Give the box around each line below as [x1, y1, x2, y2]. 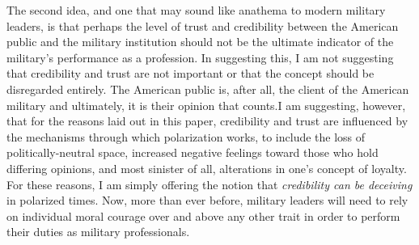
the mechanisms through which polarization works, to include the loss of [6, 128, 366, 145]
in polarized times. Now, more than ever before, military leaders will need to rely [6, 192, 408, 209]
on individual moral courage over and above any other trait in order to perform [6, 207, 400, 224]
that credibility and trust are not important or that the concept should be [6, 65, 375, 82]
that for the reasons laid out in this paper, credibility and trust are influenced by [6, 112, 408, 129]
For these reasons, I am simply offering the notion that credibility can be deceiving [6, 175, 413, 192]
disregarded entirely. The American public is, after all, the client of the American [6, 80, 409, 97]
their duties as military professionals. [6, 223, 190, 240]
